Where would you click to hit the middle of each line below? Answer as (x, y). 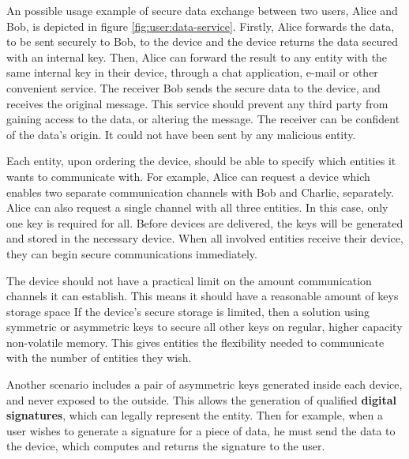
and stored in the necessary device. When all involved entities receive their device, (205, 238)
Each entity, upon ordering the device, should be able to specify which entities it (201, 161)
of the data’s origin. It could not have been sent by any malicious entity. (181, 134)
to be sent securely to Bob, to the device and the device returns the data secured (203, 41)
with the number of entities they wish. (99, 357)
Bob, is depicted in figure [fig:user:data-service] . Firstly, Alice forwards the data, (201, 26)
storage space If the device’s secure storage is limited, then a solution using (188, 311)
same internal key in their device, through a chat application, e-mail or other (192, 72)
